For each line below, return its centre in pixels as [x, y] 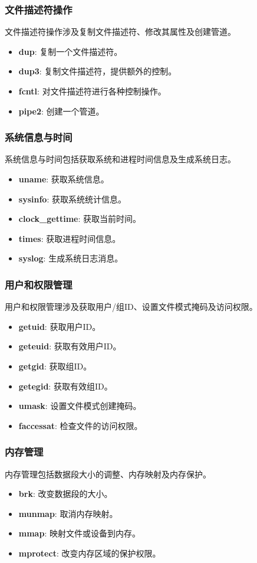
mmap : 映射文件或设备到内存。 [79, 533]
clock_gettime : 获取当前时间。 [80, 219]
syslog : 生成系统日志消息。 [71, 258]
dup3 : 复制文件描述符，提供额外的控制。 [98, 71]
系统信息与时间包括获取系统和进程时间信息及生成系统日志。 [120, 159]
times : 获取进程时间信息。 [70, 238]
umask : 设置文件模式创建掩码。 [80, 406]
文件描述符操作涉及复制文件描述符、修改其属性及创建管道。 [120, 32]
